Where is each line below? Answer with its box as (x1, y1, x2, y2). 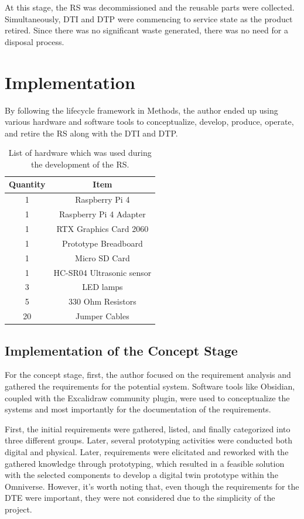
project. (5, 503, 32, 515)
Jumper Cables (76, 310, 129, 322)
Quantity (9, 178, 46, 190)
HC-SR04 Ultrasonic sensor (53, 266, 152, 278)
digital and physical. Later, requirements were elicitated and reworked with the (5, 445, 289, 457)
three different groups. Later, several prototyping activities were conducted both (5, 434, 293, 446)
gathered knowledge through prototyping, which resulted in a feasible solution (5, 457, 285, 469)
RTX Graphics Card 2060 (56, 223, 149, 234)
